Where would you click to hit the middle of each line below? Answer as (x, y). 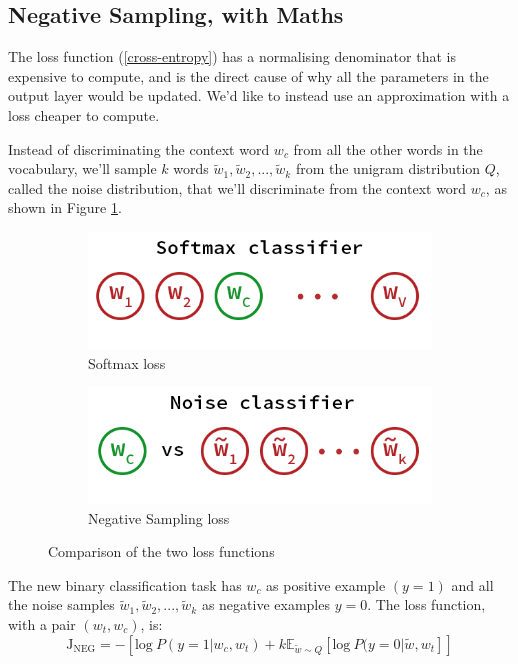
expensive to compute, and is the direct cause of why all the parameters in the (248, 75)
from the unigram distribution (388, 168)
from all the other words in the (388, 148)
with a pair (42, 624)
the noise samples (61, 604)
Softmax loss (127, 362)
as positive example (326, 584)
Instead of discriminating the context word (139, 148)
